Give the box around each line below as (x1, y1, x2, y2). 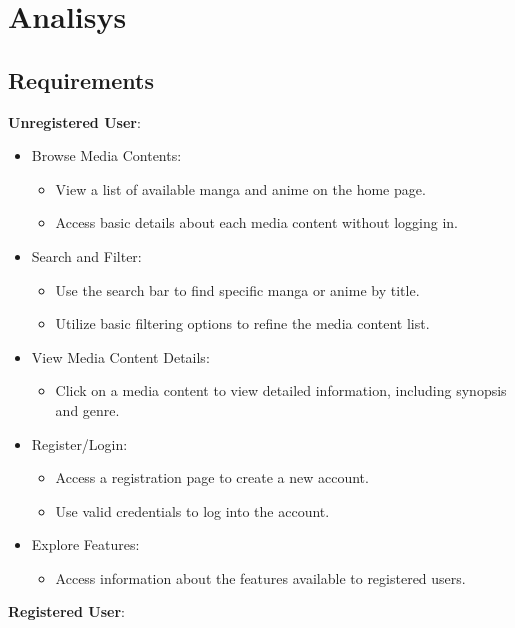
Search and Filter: (31, 245, 142, 266)
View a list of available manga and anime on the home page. (55, 178, 426, 199)
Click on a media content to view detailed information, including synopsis (55, 380, 507, 401)
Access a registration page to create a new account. (55, 467, 369, 488)
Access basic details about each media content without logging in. (55, 212, 458, 233)
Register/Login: (31, 433, 128, 454)
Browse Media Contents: (31, 145, 182, 166)
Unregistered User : (8, 111, 141, 132)
